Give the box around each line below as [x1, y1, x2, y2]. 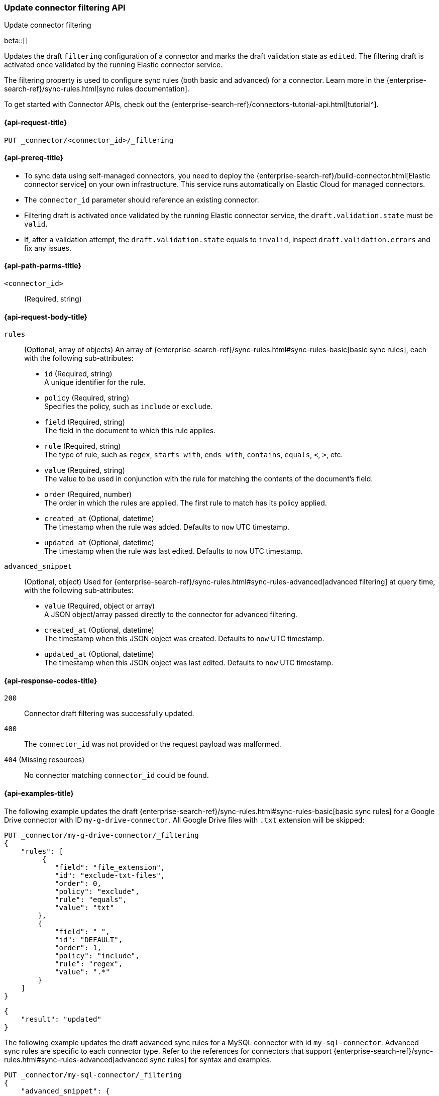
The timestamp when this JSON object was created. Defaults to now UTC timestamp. [44, 634, 324, 643]
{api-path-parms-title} [4, 261, 82, 270]
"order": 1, [55, 943, 101, 952]
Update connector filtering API [4, 3, 126, 13]
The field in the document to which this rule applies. [44, 426, 216, 435]
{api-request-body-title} [4, 312, 88, 321]
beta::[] [4, 36, 28, 45]
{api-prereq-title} [4, 153, 64, 162]
